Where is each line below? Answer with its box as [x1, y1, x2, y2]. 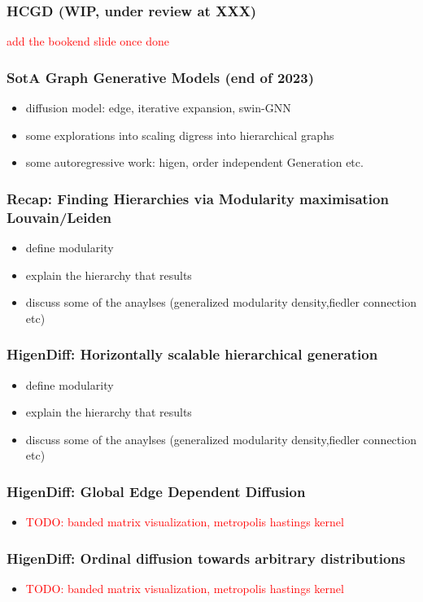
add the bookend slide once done [7, 33, 169, 50]
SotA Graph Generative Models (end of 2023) [7, 67, 314, 87]
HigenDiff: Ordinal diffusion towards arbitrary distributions [7, 547, 406, 568]
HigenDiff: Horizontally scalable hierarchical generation [7, 344, 378, 364]
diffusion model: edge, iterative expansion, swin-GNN [25, 99, 291, 116]
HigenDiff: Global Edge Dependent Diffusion [7, 481, 306, 501]
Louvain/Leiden [7, 207, 111, 227]
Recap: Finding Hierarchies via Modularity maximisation [7, 188, 389, 208]
